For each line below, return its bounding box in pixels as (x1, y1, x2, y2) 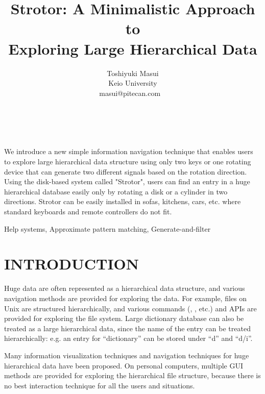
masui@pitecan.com (99, 87, 161, 98)
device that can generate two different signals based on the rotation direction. (4, 166, 247, 177)
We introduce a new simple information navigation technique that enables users (4, 146, 253, 157)
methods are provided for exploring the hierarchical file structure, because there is (4, 370, 261, 381)
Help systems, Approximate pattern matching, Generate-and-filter (4, 223, 211, 234)
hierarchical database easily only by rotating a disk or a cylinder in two (4, 186, 228, 196)
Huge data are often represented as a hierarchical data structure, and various (4, 283, 245, 293)
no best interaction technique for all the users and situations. (4, 380, 195, 390)
